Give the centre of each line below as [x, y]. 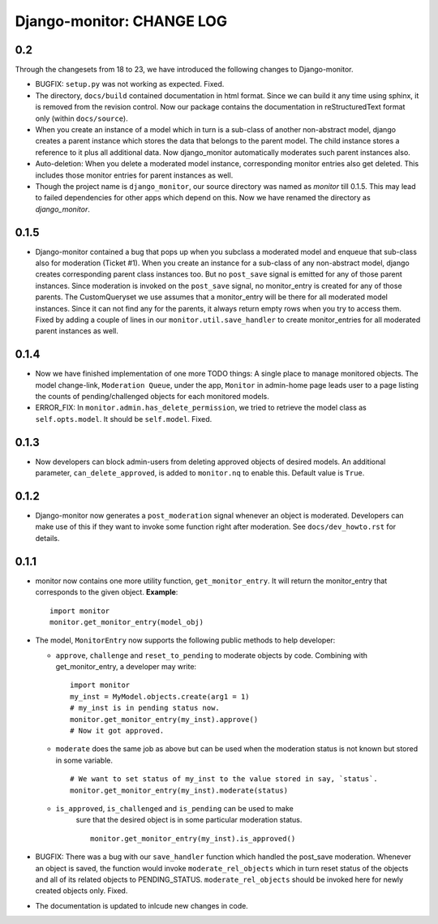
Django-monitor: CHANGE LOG [121, 21]
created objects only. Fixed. [82, 891]
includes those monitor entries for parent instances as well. [134, 175]
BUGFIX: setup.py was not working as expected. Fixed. [130, 84]
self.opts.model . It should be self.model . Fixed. [124, 419]
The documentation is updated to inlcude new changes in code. [142, 905]
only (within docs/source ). [82, 118]
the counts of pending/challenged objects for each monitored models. [152, 397]
